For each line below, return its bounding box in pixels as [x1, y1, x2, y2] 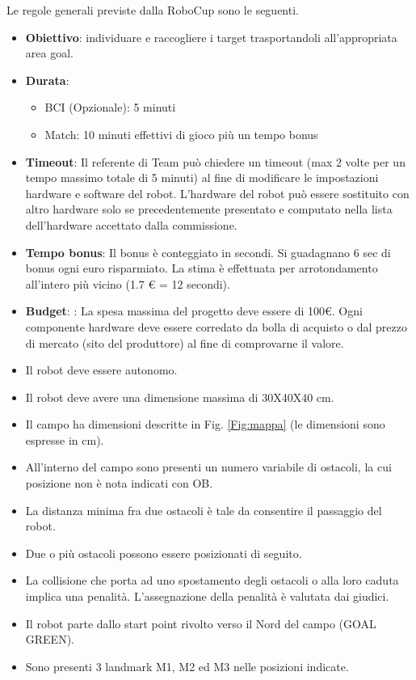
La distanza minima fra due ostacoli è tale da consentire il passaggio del [25, 501, 382, 518]
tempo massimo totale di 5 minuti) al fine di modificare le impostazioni [25, 169, 379, 186]
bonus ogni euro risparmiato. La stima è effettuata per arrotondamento [25, 260, 378, 277]
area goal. [25, 44, 74, 61]
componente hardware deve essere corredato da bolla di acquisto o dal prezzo [25, 318, 407, 335]
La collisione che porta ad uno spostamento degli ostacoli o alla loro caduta [25, 572, 399, 589]
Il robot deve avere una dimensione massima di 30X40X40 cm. [25, 388, 334, 405]
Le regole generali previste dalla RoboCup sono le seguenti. [6, 2, 299, 18]
